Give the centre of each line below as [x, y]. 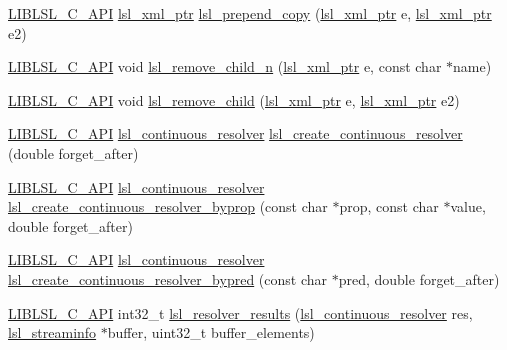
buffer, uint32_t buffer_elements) [211, 332]
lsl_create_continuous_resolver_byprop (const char [168, 206]
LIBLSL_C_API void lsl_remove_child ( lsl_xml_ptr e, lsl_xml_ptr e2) [234, 99]
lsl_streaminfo [52, 332]
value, [468, 206]
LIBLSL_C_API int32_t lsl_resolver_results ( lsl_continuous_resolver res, [240, 312]
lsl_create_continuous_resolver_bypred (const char [168, 278]
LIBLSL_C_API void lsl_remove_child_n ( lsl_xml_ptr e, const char [225, 66]
